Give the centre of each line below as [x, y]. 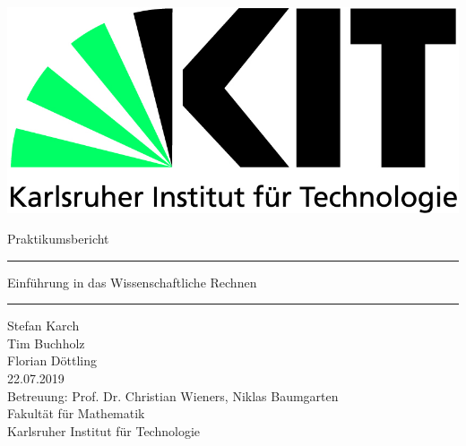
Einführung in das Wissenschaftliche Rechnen [132, 282]
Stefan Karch [43, 326]
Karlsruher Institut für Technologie [104, 430]
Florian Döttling [52, 360]
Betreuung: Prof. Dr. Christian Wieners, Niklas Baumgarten [173, 395]
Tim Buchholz [46, 343]
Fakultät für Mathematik [76, 413]
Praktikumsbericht [58, 238]
